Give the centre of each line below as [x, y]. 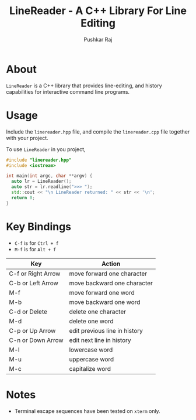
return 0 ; [23, 197]
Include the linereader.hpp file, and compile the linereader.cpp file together [98, 132]
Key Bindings [39, 226]
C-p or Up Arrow [32, 330]
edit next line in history [100, 340]
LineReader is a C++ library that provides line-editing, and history [84, 86]
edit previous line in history [106, 330]
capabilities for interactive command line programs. [68, 91]
